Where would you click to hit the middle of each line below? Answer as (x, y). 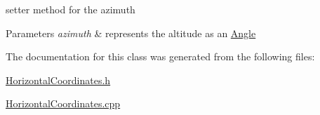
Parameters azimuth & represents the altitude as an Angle (131, 33)
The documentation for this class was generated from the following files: (160, 56)
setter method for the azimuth (71, 9)
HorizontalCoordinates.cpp (63, 103)
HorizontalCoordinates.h (58, 80)
